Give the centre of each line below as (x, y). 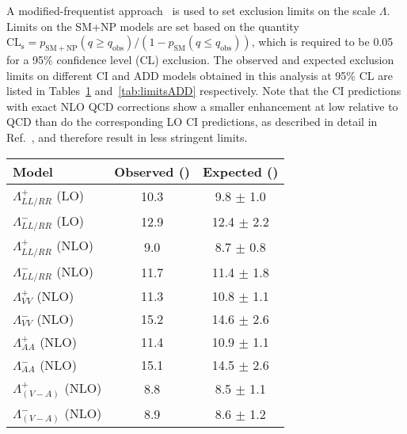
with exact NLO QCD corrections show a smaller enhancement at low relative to (202, 106)
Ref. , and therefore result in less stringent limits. (127, 137)
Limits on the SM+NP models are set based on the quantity (153, 26)
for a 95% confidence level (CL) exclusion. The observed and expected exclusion (200, 59)
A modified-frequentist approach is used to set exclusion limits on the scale (191, 10)
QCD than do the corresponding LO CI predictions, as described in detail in (192, 122)
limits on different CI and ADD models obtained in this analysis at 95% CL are (200, 75)
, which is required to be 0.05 (322, 42)
